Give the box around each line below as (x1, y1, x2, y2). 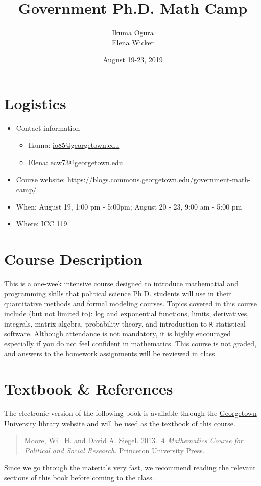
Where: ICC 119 (16, 218, 67, 229)
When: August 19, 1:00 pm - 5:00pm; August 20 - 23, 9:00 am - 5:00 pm (16, 201, 242, 212)
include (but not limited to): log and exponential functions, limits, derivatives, (4, 308, 249, 318)
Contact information (16, 122, 80, 133)
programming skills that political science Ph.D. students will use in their (4, 288, 231, 298)
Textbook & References (4, 378, 173, 399)
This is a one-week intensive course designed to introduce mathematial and (4, 278, 239, 289)
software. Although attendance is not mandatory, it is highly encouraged (4, 328, 231, 339)
